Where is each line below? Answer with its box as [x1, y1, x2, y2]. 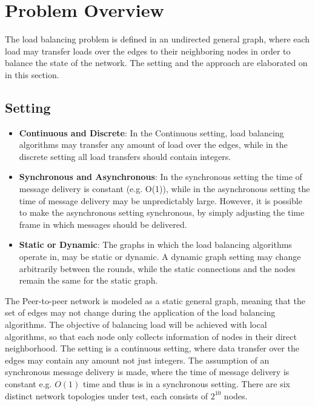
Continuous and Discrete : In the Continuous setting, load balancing [19, 126, 284, 139]
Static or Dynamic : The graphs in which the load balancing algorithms [19, 238, 292, 251]
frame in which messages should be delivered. [19, 218, 187, 230]
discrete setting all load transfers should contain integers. [19, 150, 231, 162]
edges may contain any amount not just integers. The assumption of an [5, 353, 270, 366]
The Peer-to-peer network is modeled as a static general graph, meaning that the [5, 294, 306, 307]
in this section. [5, 68, 59, 81]
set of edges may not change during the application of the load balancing [5, 306, 276, 319]
